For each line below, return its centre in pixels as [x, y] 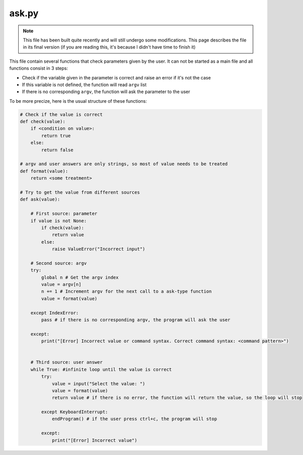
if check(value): [63, 227]
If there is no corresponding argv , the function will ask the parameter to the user [106, 92]
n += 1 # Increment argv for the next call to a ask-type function [127, 292]
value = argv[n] [61, 284]
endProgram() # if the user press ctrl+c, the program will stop [134, 419]
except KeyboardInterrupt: [74, 412]
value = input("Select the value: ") [98, 384]
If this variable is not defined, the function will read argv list [84, 85]
